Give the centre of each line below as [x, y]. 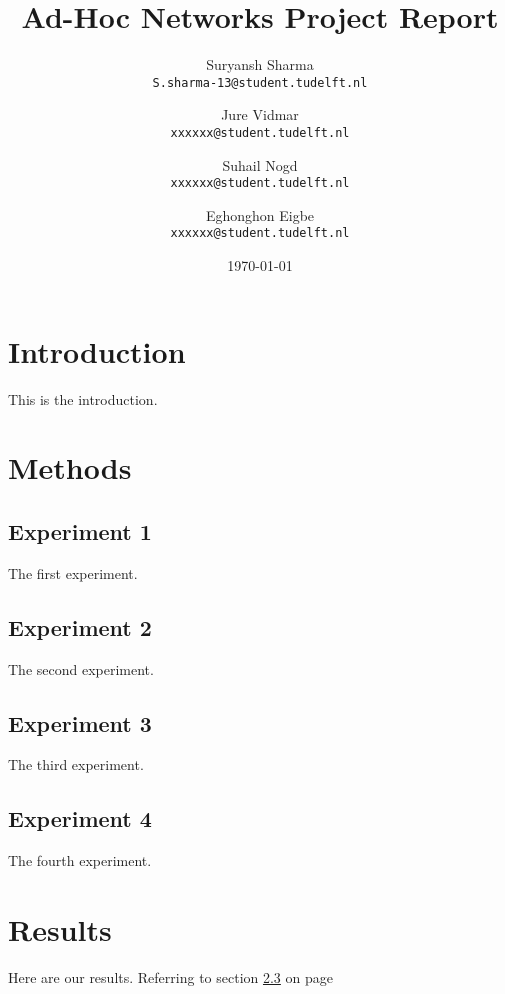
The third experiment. [76, 764]
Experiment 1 [80, 531]
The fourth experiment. [80, 860]
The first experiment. [73, 572]
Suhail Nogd [260, 164]
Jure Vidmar [260, 114]
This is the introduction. [83, 398]
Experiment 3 [80, 722]
